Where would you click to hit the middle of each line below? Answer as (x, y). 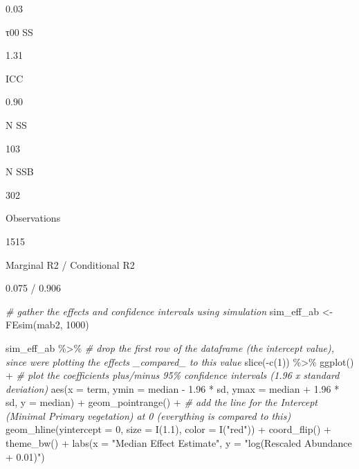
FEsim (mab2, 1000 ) (47, 325)
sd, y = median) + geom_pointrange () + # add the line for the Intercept (162, 402)
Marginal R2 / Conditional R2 (70, 264)
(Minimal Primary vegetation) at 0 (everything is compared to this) (148, 415)
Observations (33, 218)
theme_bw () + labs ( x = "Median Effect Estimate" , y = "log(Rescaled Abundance (179, 443)
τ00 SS (19, 32)
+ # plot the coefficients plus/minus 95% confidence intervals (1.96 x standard (173, 375)
